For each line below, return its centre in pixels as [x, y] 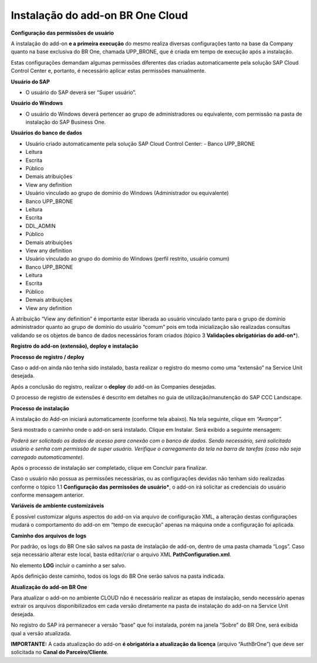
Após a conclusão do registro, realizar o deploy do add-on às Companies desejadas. [114, 386]
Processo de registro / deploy [48, 357]
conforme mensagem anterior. [48, 495]
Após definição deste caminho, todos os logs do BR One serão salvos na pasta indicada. [118, 576]
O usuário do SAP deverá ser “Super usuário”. [81, 92]
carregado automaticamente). [48, 457]
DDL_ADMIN [41, 226]
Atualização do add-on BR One [49, 587]
